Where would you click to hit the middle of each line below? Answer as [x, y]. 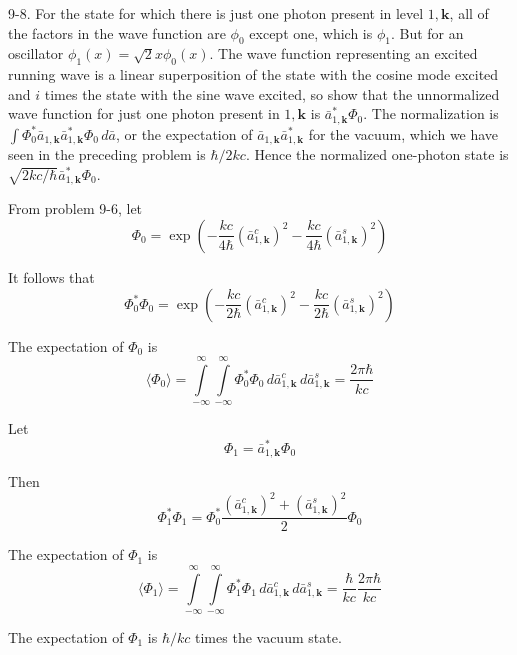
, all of [469, 13]
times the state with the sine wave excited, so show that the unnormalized [272, 93]
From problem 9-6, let [75, 208]
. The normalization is [431, 113]
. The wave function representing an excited [343, 53]
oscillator [36, 53]
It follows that [51, 276]
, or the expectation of [184, 133]
